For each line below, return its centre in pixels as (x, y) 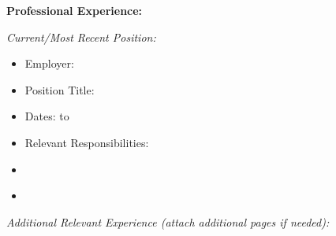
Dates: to (47, 116)
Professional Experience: (75, 10)
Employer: (49, 63)
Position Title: (60, 89)
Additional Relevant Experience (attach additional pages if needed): (168, 221)
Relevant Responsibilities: (87, 142)
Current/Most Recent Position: (81, 37)
